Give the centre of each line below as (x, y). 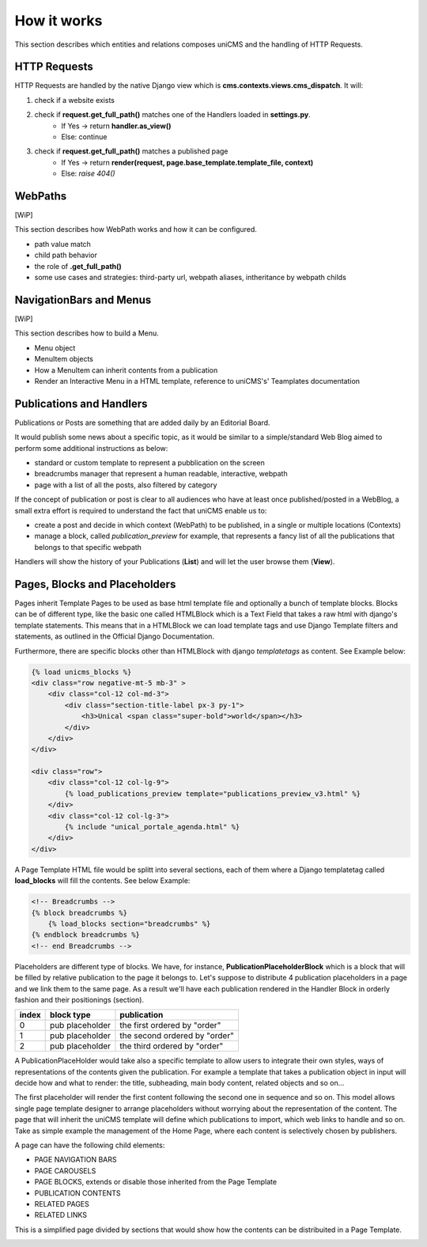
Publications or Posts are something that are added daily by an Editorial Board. (142, 423)
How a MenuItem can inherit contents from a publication (126, 370)
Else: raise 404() (88, 173)
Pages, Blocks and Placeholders (95, 584)
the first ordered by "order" (170, 1025)
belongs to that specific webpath (88, 547)
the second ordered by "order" (177, 1036)
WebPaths (41, 196)
